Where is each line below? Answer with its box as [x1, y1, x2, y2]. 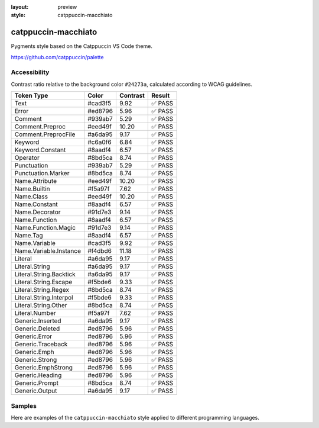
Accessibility [11, 68, 50, 76]
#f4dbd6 [87, 247, 112, 255]
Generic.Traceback [14, 340, 68, 349]
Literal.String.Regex [14, 286, 69, 294]
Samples [11, 401, 37, 410]
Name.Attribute [14, 177, 57, 185]
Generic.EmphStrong [14, 363, 73, 372]
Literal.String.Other [14, 301, 67, 310]
